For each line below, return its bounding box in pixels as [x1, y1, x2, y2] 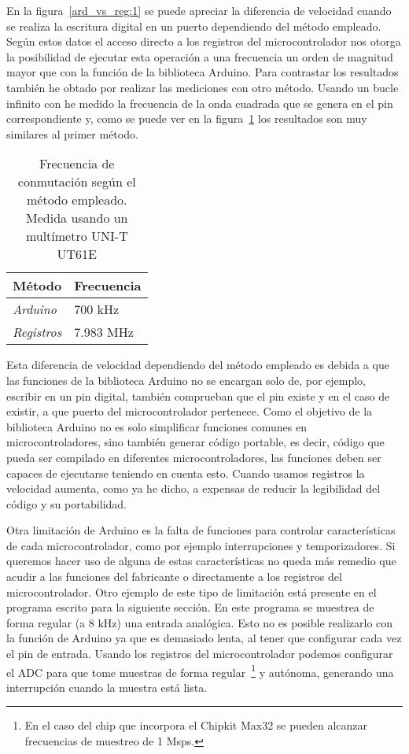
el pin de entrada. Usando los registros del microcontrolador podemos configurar [6, 645, 393, 662]
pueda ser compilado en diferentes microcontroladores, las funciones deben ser [6, 449, 381, 465]
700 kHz [74, 300, 120, 319]
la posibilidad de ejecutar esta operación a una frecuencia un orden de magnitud [6, 48, 393, 65]
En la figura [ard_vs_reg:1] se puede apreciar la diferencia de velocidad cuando [6, 2, 392, 18]
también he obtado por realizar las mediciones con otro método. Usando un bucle [6, 79, 399, 95]
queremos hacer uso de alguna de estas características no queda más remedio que [6, 553, 396, 569]
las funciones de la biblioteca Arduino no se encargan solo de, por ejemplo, [6, 371, 366, 388]
